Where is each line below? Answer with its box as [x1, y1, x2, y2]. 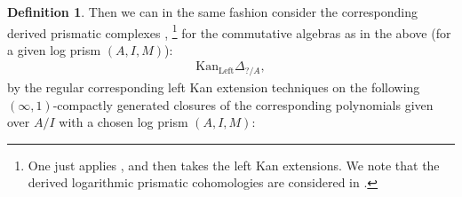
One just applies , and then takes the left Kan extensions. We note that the [28, 155, 440, 174]
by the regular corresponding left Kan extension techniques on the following [7, 77, 420, 96]
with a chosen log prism [59, 113, 188, 131]
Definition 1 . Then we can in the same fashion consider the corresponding [7, 3, 418, 20]
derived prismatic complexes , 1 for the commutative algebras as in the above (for [7, 20, 451, 42]
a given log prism [7, 40, 101, 59]
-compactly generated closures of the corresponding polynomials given [52, 95, 434, 114]
